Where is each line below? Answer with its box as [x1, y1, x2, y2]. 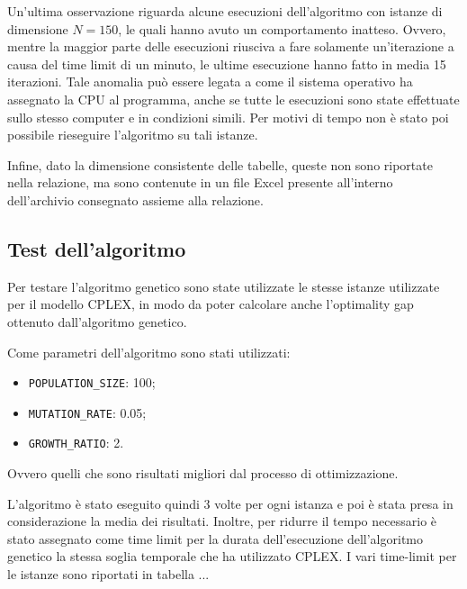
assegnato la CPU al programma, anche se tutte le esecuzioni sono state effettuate [7, 89, 460, 108]
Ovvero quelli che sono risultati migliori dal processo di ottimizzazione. [7, 464, 399, 483]
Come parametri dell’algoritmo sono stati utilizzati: [7, 342, 291, 361]
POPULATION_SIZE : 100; [28, 373, 156, 392]
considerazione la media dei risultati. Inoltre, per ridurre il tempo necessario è [7, 512, 437, 530]
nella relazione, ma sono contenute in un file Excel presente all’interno [7, 173, 393, 192]
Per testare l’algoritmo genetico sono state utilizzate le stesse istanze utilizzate [7, 276, 440, 295]
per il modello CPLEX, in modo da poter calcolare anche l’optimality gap [7, 294, 414, 313]
